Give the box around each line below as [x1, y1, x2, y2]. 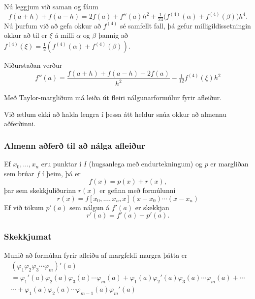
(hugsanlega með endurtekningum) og [89, 159, 202, 169]
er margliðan [210, 159, 249, 169]
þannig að [98, 30, 128, 40]
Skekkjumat [4, 230, 52, 243]
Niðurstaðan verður [4, 60, 63, 70]
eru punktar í [41, 159, 82, 169]
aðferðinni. [4, 118, 36, 129]
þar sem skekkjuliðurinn [4, 185, 76, 195]
